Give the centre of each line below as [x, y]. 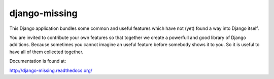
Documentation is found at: [38, 61]
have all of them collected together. [46, 52]
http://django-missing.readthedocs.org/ [51, 70]
